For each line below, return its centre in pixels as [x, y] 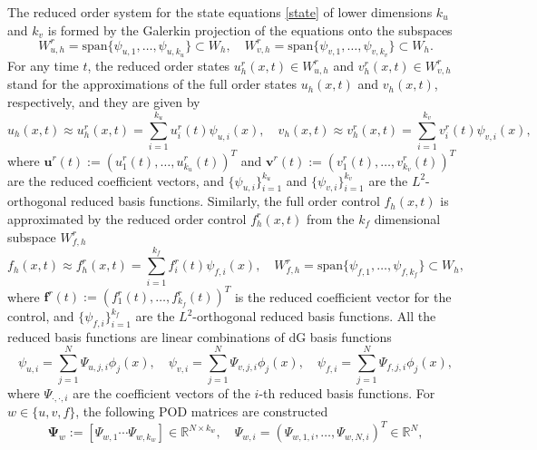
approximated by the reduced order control [127, 218]
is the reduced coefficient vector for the [343, 296]
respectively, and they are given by [104, 101]
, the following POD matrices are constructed [202, 411]
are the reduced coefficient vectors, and [116, 180]
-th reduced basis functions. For [347, 392]
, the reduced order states [159, 65]
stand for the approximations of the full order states [152, 84]
